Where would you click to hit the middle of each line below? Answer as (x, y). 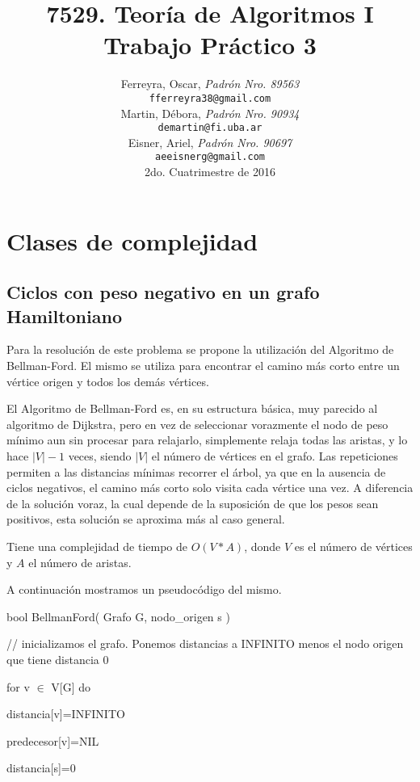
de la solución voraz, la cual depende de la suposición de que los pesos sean (193, 503)
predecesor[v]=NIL (53, 740)
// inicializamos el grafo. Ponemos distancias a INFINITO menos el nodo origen (205, 643)
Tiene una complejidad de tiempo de (97, 546)
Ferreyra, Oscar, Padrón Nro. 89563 (210, 84)
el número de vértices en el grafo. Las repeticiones (275, 456)
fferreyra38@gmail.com (210, 98)
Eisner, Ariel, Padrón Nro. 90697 (210, 142)
